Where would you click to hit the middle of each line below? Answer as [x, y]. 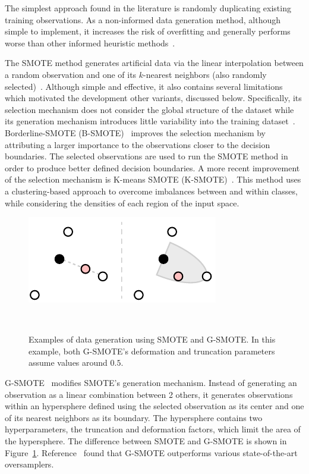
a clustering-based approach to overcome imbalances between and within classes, [151, 191]
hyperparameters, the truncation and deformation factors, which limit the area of [153, 429]
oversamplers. [29, 464]
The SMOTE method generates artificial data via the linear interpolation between [154, 63]
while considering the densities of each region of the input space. [122, 203]
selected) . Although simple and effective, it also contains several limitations [144, 86]
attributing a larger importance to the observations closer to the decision [138, 144]
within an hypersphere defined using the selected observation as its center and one [154, 406]
